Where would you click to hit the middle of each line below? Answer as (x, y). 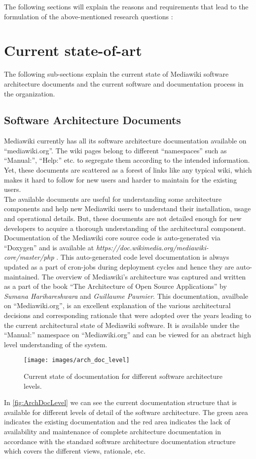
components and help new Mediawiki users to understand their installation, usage (128, 208)
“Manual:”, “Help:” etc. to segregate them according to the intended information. (127, 160)
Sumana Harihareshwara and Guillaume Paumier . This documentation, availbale (126, 296)
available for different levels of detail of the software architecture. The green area (126, 412)
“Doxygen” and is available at (49, 247)
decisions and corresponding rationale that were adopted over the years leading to (128, 315)
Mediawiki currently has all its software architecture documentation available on (125, 141)
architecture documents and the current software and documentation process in (124, 83)
